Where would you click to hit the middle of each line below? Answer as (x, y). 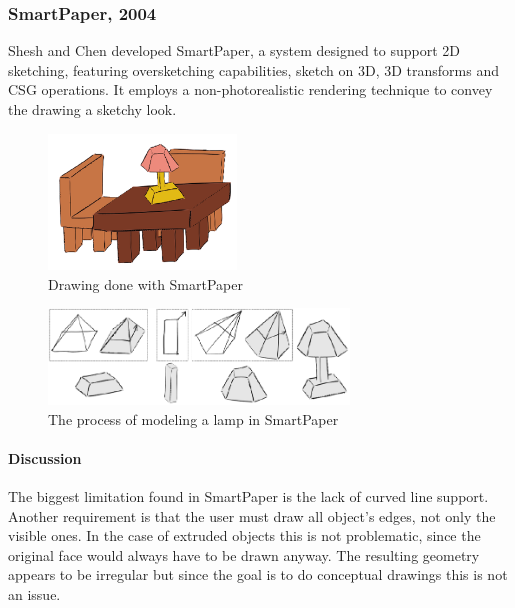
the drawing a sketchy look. (92, 109)
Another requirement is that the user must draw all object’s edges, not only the (252, 515)
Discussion (45, 457)
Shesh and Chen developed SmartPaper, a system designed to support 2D (234, 50)
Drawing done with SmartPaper (145, 283)
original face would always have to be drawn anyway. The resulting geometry (244, 554)
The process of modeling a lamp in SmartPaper (193, 418)
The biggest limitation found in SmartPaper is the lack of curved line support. (248, 496)
